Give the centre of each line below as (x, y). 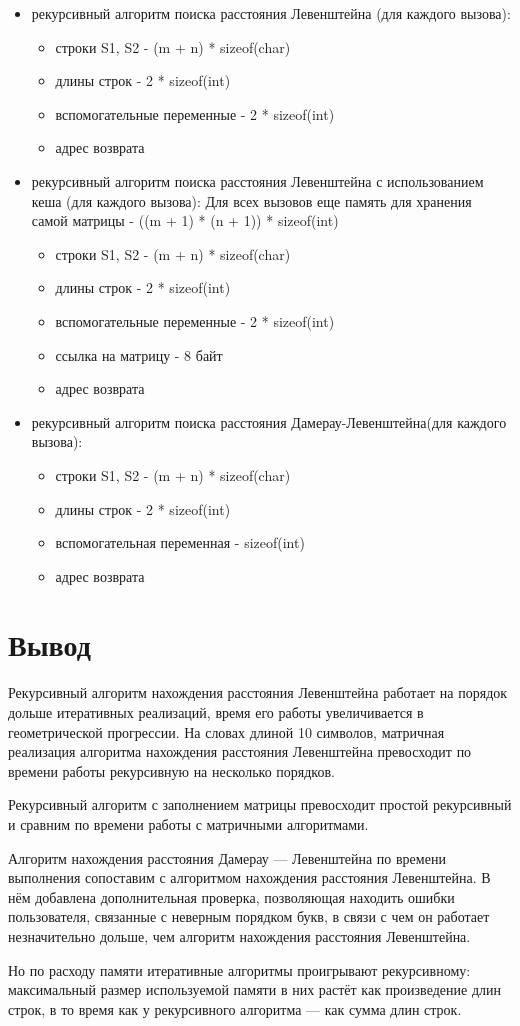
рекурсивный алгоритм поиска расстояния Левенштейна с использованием (257, 180)
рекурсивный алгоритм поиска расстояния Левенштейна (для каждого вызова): (271, 13)
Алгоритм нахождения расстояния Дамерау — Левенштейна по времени (227, 857)
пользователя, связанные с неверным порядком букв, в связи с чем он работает (249, 916)
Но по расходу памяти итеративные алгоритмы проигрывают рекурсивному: (239, 969)
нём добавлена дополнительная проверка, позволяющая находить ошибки (231, 896)
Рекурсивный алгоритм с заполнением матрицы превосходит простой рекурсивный (260, 804)
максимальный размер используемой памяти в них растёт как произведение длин (254, 989)
